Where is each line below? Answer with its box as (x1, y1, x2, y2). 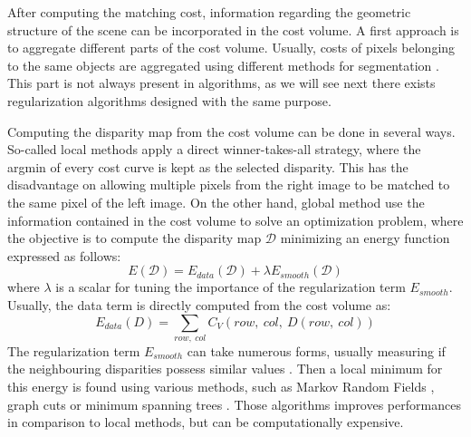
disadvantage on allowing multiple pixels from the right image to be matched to (7, 175, 450, 194)
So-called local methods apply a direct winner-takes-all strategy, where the (7, 140, 421, 159)
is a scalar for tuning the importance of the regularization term (55, 277, 406, 296)
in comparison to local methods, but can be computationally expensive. (7, 413, 404, 432)
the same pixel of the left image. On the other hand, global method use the (7, 192, 425, 211)
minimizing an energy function (280, 228, 450, 248)
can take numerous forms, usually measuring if (187, 341, 446, 360)
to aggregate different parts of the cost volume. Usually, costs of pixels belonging (7, 38, 456, 57)
